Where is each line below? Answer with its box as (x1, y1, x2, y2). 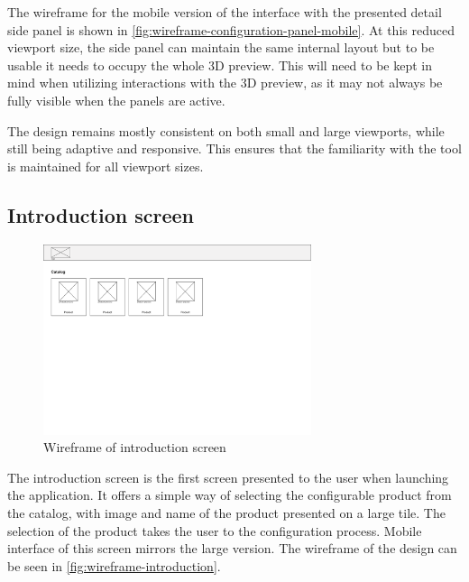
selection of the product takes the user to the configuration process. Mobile (7, 521, 422, 540)
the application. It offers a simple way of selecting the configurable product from (7, 485, 452, 504)
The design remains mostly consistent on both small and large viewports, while (7, 121, 445, 140)
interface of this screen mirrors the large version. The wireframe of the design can (7, 539, 457, 558)
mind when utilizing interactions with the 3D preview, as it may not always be (7, 73, 443, 92)
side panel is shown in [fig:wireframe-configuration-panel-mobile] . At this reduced (7, 20, 455, 39)
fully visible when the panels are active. (7, 90, 225, 109)
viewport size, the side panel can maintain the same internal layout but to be (7, 38, 435, 57)
